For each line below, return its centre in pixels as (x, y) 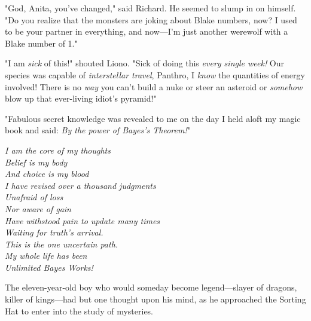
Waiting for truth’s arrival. (54, 232)
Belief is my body (36, 162)
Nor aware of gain (38, 208)
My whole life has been (46, 256)
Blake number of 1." (41, 43)
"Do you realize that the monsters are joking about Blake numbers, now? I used (151, 19)
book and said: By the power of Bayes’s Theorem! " (97, 130)
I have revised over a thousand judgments (80, 185)
